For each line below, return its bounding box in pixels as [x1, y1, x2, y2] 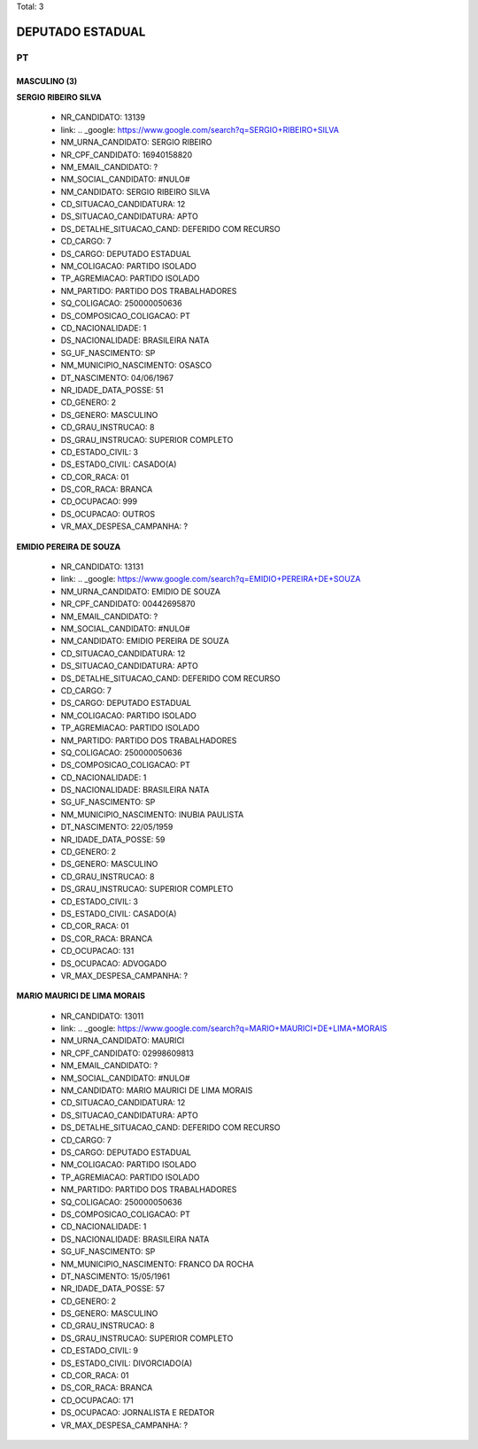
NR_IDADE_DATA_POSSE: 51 [60, 384, 164, 395]
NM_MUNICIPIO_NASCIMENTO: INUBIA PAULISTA [60, 809, 244, 819]
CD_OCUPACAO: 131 [60, 946, 135, 957]
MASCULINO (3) [16, 75, 78, 86]
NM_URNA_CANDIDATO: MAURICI [60, 1035, 185, 1046]
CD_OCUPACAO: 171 [60, 1395, 135, 1406]
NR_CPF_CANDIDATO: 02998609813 [60, 1048, 195, 1058]
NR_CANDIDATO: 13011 [60, 1011, 144, 1021]
